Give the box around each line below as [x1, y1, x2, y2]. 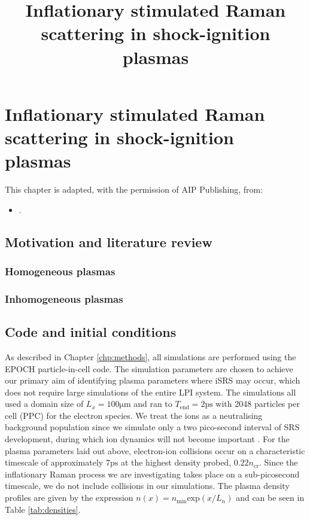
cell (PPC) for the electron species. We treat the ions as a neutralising [5, 409, 263, 421]
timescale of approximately [5, 456, 104, 469]
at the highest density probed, [120, 456, 232, 469]
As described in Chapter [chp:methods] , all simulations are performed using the [5, 350, 296, 363]
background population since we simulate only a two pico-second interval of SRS [5, 421, 300, 433]
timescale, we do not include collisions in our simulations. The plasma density [5, 479, 290, 492]
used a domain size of [5, 397, 84, 410]
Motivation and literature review [5, 232, 212, 251]
